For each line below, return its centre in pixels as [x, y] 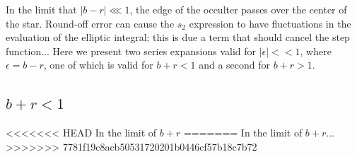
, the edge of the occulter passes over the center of [238, 9]
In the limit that [41, 9]
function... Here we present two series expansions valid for [131, 51]
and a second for [235, 65]
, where [316, 51]
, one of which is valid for [98, 65]
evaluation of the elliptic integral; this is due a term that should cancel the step [178, 37]
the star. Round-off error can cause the [90, 23]
